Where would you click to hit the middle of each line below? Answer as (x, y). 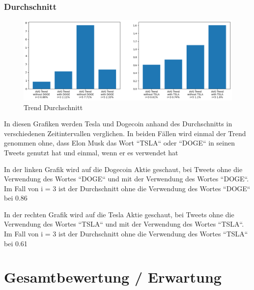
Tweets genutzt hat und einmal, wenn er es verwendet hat (91, 152)
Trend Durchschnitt (53, 107)
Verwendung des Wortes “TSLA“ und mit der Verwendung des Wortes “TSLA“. (124, 224)
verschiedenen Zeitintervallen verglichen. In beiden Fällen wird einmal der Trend (125, 133)
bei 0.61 (16, 243)
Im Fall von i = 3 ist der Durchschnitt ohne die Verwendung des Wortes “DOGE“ (127, 188)
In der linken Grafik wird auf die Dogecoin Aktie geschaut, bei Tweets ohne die (123, 169)
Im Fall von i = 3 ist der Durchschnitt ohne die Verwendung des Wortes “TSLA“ (126, 234)
